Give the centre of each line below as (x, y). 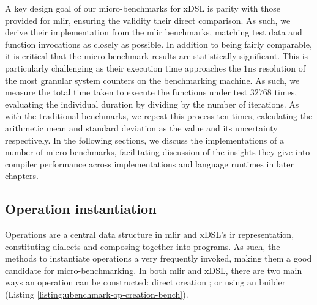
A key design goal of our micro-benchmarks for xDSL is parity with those (143, 8)
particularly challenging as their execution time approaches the (123, 68)
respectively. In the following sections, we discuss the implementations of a (144, 140)
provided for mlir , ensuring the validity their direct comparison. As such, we (148, 20)
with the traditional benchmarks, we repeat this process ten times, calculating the (159, 116)
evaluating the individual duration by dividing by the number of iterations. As (152, 104)
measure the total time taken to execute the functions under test (126, 92)
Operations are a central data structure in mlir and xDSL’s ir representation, (150, 234)
